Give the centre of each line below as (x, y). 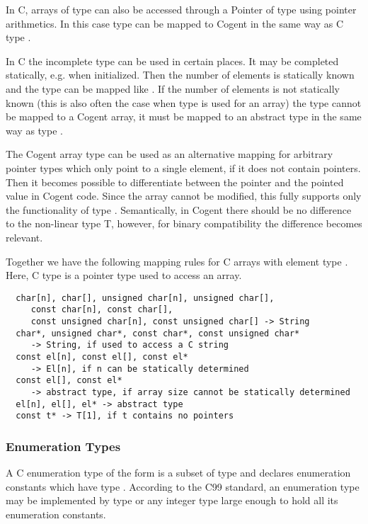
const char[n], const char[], (102, 310)
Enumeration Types (63, 446)
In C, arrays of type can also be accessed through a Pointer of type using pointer (181, 9)
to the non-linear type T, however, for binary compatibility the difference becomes (184, 223)
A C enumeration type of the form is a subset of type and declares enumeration (178, 473)
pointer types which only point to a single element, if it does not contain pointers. (183, 167)
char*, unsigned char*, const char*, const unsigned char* (158, 333)
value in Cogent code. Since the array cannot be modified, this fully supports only (184, 196)
